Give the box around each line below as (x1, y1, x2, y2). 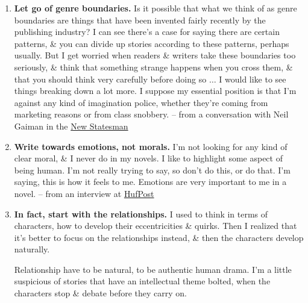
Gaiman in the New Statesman (14, 119, 128, 132)
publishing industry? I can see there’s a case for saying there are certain (14, 25, 280, 38)
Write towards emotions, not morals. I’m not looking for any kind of (14, 140, 288, 152)
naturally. (14, 243, 50, 255)
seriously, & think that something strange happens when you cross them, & (14, 60, 293, 73)
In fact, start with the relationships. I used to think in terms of (14, 207, 268, 220)
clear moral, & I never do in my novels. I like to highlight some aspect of (14, 152, 283, 164)
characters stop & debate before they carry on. (14, 287, 187, 299)
